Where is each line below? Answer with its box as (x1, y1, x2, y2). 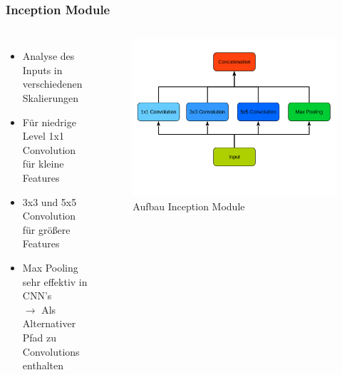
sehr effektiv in (22, 274, 88, 289)
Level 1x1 (22, 128, 64, 143)
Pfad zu (22, 329, 57, 344)
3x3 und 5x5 (22, 194, 77, 209)
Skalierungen (22, 91, 79, 105)
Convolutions (22, 344, 80, 359)
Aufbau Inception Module (133, 199, 245, 214)
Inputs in (22, 62, 63, 77)
